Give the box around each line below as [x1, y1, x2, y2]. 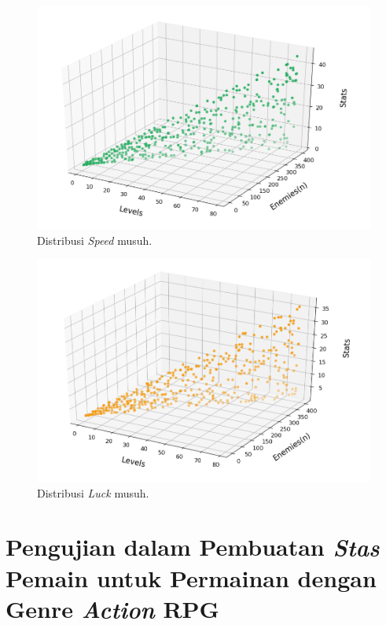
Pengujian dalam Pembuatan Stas [6, 531, 380, 564]
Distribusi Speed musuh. [37, 231, 153, 248]
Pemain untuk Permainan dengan [6, 561, 377, 594]
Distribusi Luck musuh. [37, 484, 149, 501]
